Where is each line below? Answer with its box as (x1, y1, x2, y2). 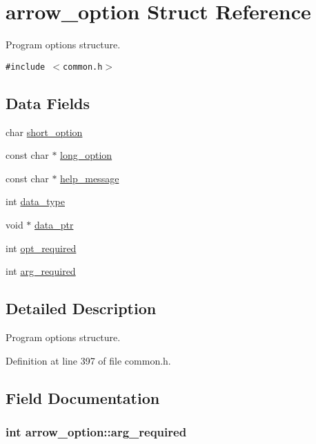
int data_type (6, 194, 65, 209)
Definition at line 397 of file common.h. (6, 353, 171, 367)
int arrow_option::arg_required (6, 423, 187, 440)
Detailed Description (6, 298, 157, 319)
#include (6, 61, 46, 72)
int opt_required (6, 240, 77, 255)
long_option (60, 148, 112, 162)
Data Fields (6, 92, 90, 113)
